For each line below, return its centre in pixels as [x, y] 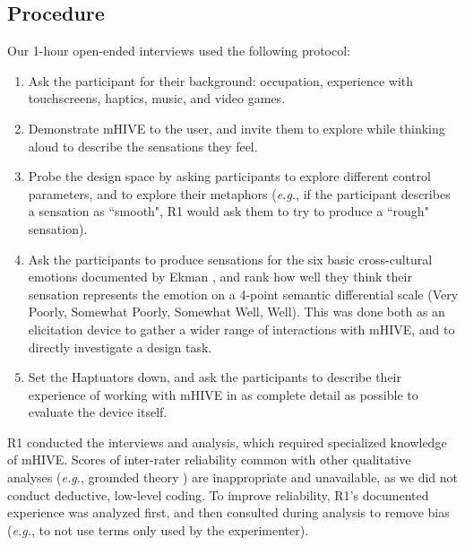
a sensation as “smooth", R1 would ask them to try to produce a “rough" [228, 211]
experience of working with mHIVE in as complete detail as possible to [223, 394]
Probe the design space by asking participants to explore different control [229, 176]
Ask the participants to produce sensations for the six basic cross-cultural [230, 259]
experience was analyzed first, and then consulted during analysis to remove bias [228, 512]
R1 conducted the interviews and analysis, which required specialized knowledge [227, 442]
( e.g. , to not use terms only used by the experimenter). [158, 529]
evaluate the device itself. [98, 412]
